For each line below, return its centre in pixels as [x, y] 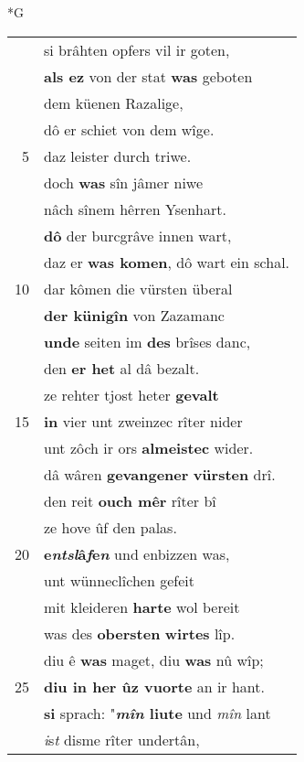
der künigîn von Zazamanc [134, 315]
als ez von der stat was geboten [148, 76]
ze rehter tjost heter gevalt [131, 394]
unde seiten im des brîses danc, [147, 341]
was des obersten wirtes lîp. [140, 633]
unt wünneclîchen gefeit [119, 580]
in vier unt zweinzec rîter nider [143, 421]
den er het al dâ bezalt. [122, 368]
